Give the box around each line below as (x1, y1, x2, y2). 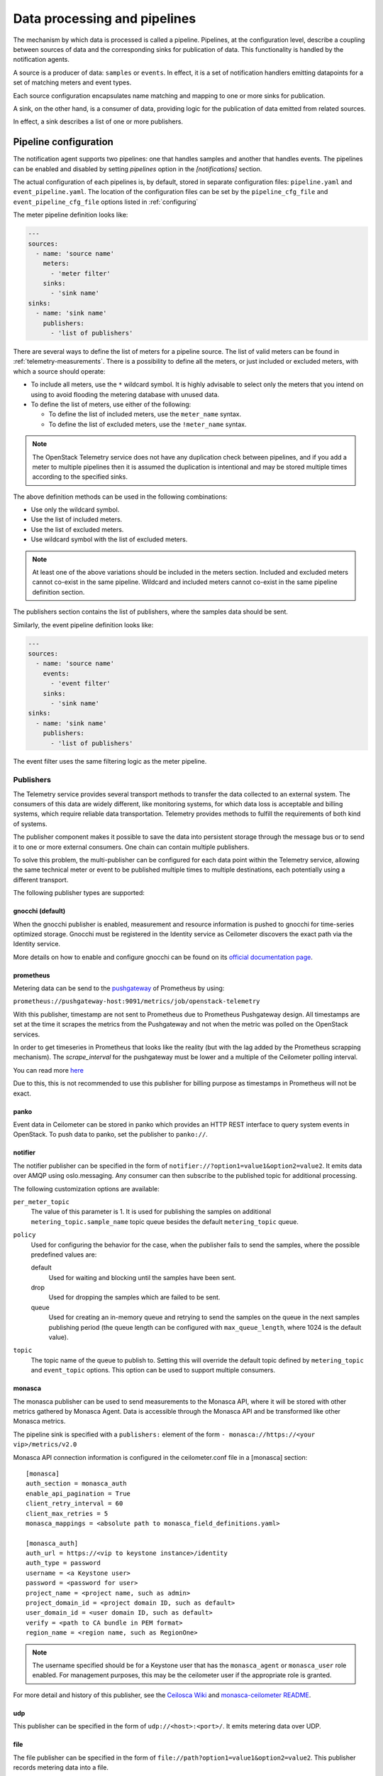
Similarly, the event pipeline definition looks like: (13, 620, 154, 629)
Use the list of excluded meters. (30, 525, 124, 534)
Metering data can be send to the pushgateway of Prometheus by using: (13, 984, 225, 992)
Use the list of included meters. (30, 515, 123, 524)
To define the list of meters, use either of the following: (30, 400, 191, 408)
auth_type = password (26, 1559, 101, 1567)
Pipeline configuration (13, 136, 113, 148)
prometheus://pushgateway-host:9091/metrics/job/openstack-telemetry (13, 997, 260, 1005)
